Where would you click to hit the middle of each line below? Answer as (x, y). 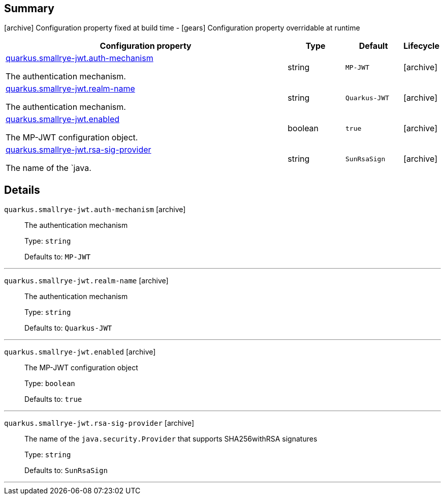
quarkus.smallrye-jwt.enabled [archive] (80, 352)
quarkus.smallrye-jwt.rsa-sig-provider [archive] (99, 423)
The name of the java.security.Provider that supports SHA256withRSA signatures (171, 439)
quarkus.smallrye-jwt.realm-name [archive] (86, 281)
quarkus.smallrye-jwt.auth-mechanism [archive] (95, 210)
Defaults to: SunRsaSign (66, 471)
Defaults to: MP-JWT (58, 257)
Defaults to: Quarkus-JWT (68, 328)
